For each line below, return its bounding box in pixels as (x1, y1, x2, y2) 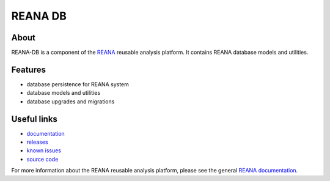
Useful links (11, 114, 58, 124)
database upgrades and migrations (26, 98, 115, 105)
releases (26, 138, 48, 146)
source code (26, 155, 59, 163)
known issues (26, 147, 61, 154)
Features (11, 64, 46, 75)
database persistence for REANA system (26, 80, 130, 88)
